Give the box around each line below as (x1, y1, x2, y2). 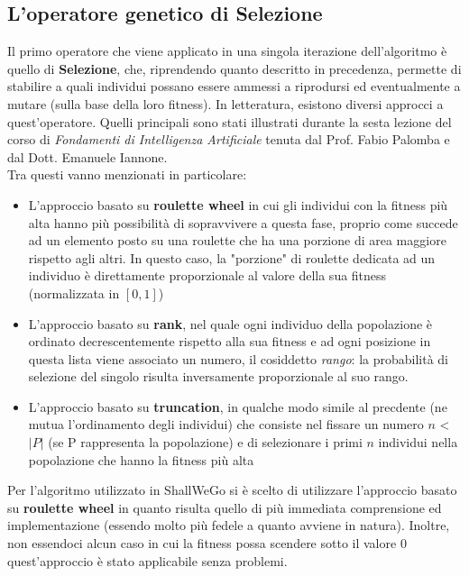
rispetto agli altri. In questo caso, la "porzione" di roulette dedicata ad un (28, 248, 436, 267)
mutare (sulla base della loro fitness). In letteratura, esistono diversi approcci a (7, 94, 444, 113)
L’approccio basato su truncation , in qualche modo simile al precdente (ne (28, 397, 447, 416)
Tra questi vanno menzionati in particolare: (7, 165, 247, 184)
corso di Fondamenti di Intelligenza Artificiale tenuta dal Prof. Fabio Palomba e (7, 130, 450, 149)
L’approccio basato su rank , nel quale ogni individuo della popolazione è (28, 314, 433, 333)
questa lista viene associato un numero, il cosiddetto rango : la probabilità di (28, 349, 448, 368)
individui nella (378, 433, 458, 452)
